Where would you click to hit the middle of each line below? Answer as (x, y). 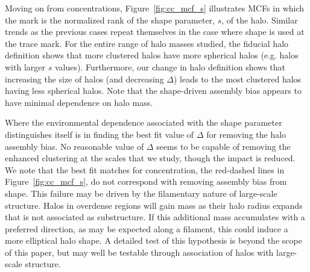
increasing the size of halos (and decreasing (84, 79)
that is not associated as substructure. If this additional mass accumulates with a (155, 217)
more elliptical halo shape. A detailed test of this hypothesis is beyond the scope (153, 240)
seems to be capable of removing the (223, 146)
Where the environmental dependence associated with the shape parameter (144, 122)
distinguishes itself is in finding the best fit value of (100, 134)
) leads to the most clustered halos (237, 79)
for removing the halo (246, 134)
